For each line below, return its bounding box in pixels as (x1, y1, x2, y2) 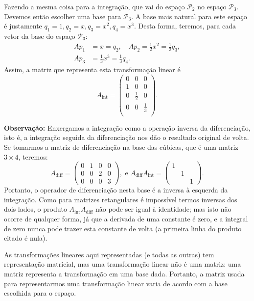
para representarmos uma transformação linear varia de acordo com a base (4, 278, 228, 288)
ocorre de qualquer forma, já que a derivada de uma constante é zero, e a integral (4, 214, 248, 224)
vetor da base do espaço (4, 30, 75, 41)
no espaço (197, 1, 227, 11)
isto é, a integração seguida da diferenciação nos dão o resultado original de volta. (4, 132, 249, 142)
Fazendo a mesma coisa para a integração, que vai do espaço (4, 1, 185, 11)
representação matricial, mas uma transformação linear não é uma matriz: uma (4, 259, 241, 269)
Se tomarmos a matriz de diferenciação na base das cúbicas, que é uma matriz (4, 141, 238, 152)
